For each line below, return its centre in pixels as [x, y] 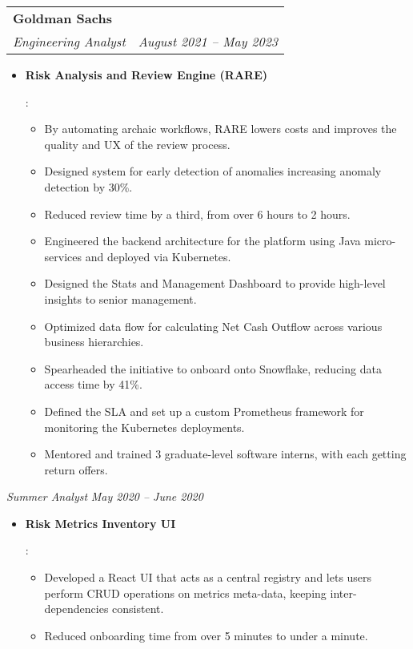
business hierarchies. [94, 342]
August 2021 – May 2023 [208, 41]
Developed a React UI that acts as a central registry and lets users [208, 577]
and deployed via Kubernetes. [158, 256]
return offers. [76, 469]
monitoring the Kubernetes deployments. [144, 427]
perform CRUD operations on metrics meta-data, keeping [185, 593]
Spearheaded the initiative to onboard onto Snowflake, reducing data [213, 368]
